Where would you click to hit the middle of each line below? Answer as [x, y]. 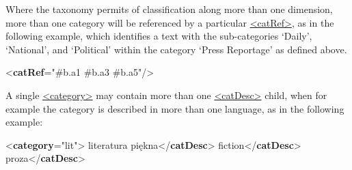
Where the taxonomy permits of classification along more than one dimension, [169, 9]
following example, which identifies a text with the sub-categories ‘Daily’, [159, 36]
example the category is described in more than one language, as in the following [175, 108]
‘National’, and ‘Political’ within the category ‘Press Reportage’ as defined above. [176, 49]
